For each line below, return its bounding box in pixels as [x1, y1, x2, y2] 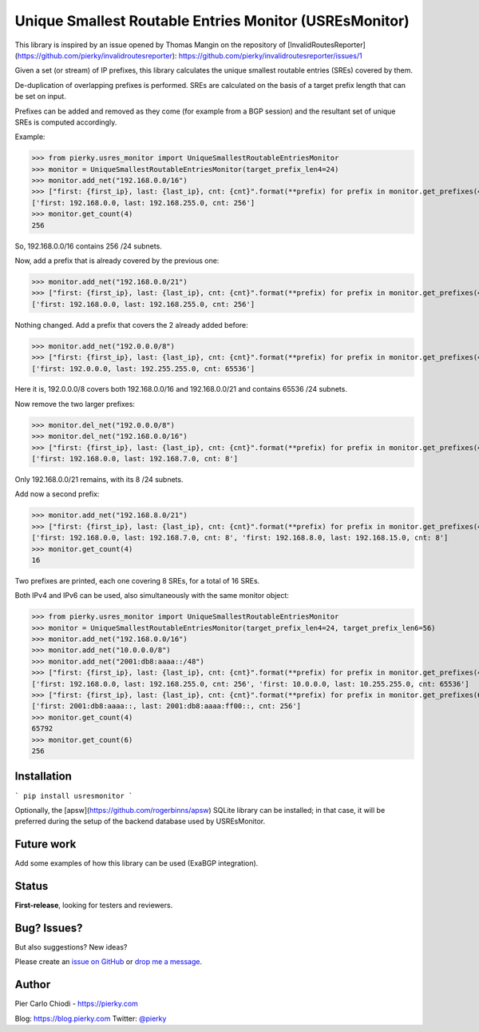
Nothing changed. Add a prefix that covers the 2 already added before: [14, 320, 249, 329]
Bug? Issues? [14, 921, 83, 934]
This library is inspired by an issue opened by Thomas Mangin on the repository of [14, 40, 287, 50]
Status [14, 879, 49, 893]
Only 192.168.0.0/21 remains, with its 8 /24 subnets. [14, 475, 184, 484]
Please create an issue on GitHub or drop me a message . [14, 957, 203, 966]
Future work [14, 838, 77, 851]
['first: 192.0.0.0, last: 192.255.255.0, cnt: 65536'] [31, 364, 255, 373]
